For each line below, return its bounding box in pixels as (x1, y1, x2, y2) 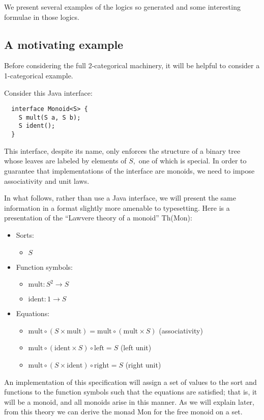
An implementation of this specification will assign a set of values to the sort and (4, 376, 257, 387)
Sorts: (16, 229, 34, 240)
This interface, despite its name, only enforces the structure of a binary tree (4, 145, 241, 156)
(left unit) (120, 342, 152, 353)
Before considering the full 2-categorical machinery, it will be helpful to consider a (4, 60, 260, 71)
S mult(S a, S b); (18, 114, 81, 121)
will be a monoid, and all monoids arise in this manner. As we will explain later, (4, 396, 254, 407)
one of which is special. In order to (138, 155, 247, 166)
